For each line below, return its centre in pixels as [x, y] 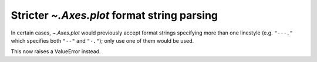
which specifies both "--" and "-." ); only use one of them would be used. [102, 40]
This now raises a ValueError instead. [56, 51]
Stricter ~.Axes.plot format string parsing [114, 15]
